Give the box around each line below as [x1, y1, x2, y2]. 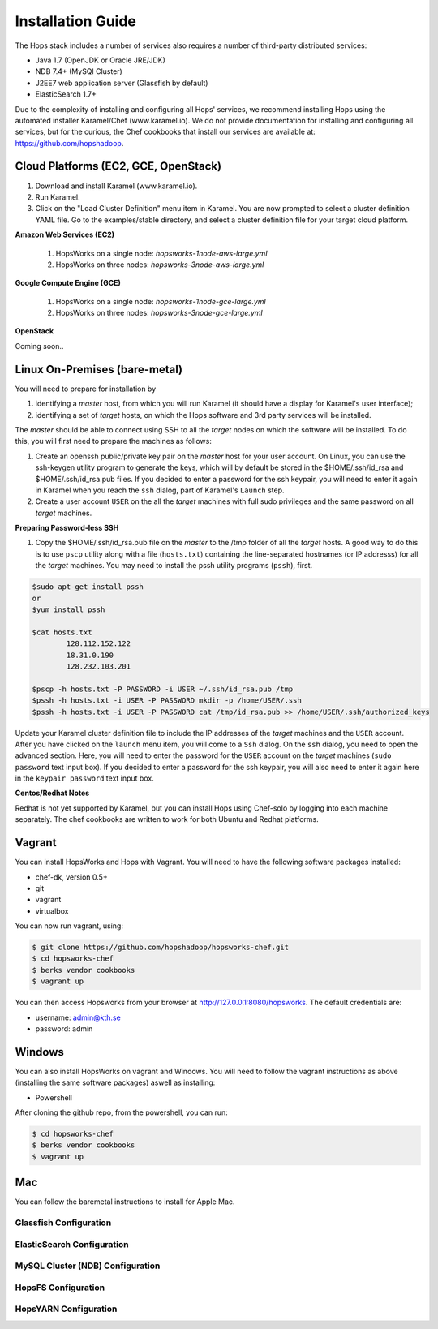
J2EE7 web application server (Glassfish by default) [35, 78, 208, 88]
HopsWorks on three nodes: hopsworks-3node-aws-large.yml [55, 260, 264, 269]
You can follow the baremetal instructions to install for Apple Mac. [15, 1197, 235, 1206]
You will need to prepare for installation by [15, 384, 157, 394]
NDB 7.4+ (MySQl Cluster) [35, 67, 123, 76]
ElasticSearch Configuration [15, 1238, 129, 1249]
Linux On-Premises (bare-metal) [15, 362, 182, 376]
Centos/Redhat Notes [15, 788, 90, 798]
